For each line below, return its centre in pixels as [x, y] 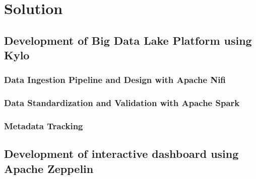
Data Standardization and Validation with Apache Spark [122, 103]
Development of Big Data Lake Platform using [128, 40]
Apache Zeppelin [49, 168]
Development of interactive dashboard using [121, 154]
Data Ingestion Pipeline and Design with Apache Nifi [115, 80]
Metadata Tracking [44, 126]
